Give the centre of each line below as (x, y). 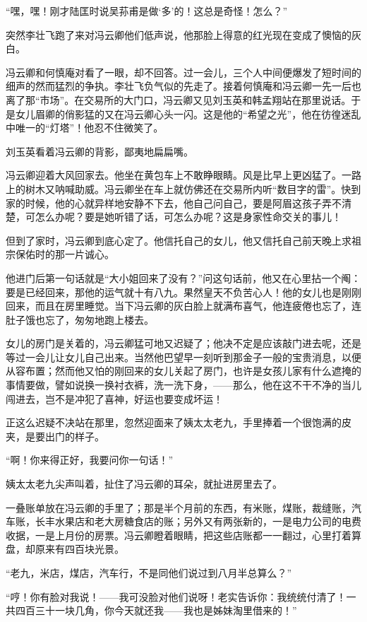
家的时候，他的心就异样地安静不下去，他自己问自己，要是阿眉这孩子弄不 (174, 203)
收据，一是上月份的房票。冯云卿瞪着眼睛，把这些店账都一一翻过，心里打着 (179, 535)
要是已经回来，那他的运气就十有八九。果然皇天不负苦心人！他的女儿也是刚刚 (183, 292)
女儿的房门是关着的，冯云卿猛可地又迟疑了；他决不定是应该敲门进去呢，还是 (183, 343)
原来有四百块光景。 (79, 549)
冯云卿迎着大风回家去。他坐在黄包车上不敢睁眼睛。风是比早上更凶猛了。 (174, 175)
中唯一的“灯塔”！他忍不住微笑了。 (85, 128)
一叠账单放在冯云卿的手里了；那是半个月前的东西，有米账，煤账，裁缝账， (179, 507)
